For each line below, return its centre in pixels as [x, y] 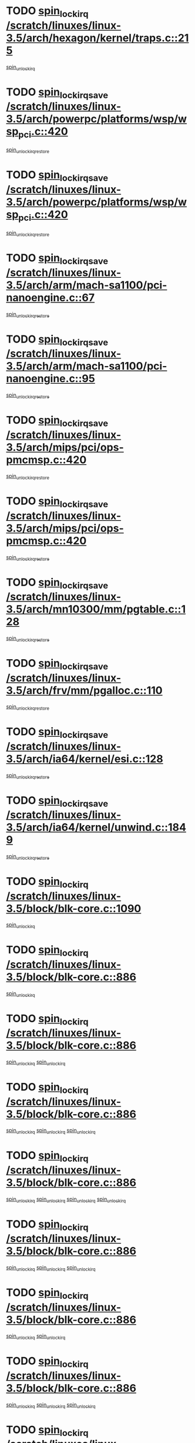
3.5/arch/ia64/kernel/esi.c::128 [85, 759]
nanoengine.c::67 [51, 297]
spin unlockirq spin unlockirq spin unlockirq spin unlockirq [66, 1200]
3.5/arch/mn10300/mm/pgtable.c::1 [96, 609]
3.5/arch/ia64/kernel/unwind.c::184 [96, 827]
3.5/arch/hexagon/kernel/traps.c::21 [97, 38]
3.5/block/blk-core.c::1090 [74, 908]
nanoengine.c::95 [51, 379]
